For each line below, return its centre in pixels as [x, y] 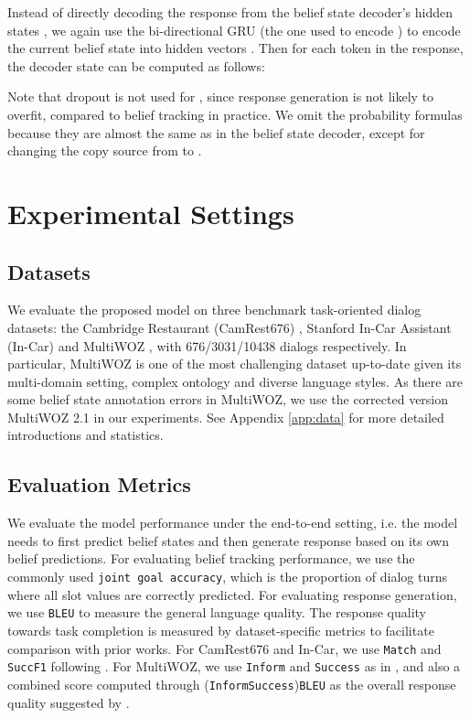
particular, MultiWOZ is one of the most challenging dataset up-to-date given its [235, 364]
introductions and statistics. [85, 435]
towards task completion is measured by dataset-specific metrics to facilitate [221, 630]
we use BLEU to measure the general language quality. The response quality [217, 612]
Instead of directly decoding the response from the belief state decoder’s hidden [230, 12]
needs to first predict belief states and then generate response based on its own [228, 540]
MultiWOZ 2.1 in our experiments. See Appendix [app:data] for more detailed [226, 417]
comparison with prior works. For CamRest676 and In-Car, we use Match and [224, 648]
